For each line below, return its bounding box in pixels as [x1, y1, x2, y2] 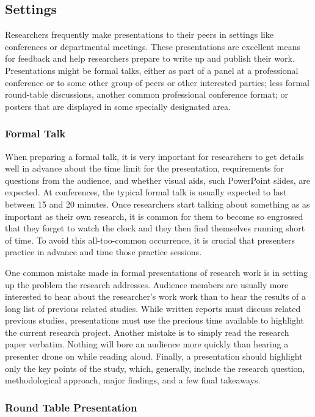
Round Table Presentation [5, 399, 137, 415]
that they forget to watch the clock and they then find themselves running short [5, 222, 305, 234]
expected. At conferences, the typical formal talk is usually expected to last [5, 186, 287, 198]
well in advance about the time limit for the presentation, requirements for [5, 162, 284, 175]
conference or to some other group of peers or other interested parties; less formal [5, 76, 310, 89]
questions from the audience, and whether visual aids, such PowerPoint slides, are [5, 173, 311, 186]
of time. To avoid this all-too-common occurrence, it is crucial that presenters [5, 233, 295, 246]
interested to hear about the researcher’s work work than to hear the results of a [5, 290, 306, 303]
